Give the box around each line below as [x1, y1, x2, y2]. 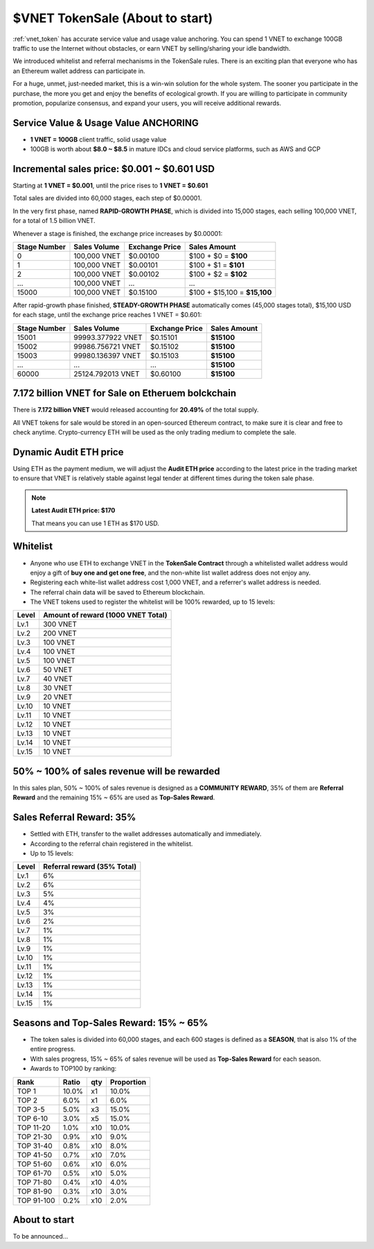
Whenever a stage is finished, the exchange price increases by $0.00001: [12, 229, 223, 237]
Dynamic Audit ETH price [12, 446, 124, 458]
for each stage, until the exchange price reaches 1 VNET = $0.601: [12, 311, 202, 319]
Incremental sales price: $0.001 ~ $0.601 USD [12, 163, 215, 175]
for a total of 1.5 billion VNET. [12, 216, 96, 225]
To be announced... [12, 1232, 69, 1241]
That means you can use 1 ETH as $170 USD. [31, 519, 159, 527]
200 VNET [42, 629, 78, 638]
